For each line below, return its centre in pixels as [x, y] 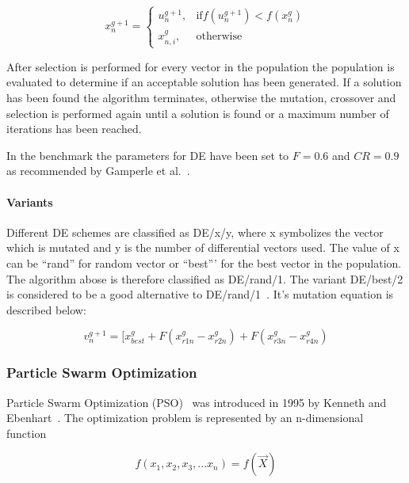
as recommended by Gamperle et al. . [98, 171]
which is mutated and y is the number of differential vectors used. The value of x [203, 247]
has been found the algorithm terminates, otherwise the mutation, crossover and [201, 97]
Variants [30, 202]
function [27, 433]
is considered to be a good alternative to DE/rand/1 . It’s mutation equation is [200, 294]
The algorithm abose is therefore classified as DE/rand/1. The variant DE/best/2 [205, 278]
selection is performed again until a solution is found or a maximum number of [198, 113]
